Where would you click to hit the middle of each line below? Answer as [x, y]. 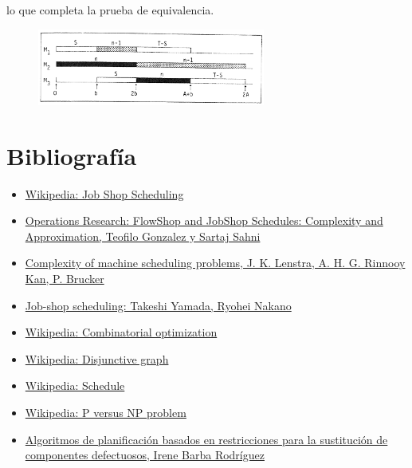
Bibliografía [72, 155]
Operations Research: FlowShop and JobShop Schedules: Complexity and [204, 220]
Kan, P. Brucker [65, 278]
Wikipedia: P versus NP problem [106, 412]
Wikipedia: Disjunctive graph [97, 358]
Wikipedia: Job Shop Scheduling [104, 193]
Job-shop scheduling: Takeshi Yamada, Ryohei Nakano [158, 305]
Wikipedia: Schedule [75, 385]
